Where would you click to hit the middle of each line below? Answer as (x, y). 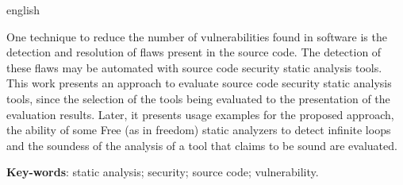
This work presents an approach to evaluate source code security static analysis (199, 83)
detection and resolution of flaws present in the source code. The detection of (194, 52)
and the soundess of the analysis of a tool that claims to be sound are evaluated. (202, 145)
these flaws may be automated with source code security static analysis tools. (194, 67)
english (23, 10)
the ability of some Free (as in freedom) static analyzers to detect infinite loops (199, 130)
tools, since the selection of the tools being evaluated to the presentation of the (198, 98)
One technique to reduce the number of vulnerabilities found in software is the (197, 36)
